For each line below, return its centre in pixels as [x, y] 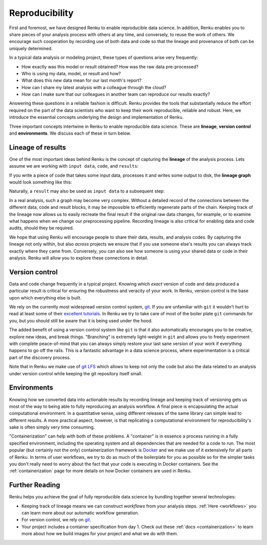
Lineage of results [38, 147]
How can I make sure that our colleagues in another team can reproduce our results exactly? [116, 95]
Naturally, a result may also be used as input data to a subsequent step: [87, 191]
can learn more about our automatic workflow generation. [80, 513]
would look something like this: [41, 182]
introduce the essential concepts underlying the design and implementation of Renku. [96, 117]
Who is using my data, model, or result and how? [71, 73]
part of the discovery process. [40, 357]
